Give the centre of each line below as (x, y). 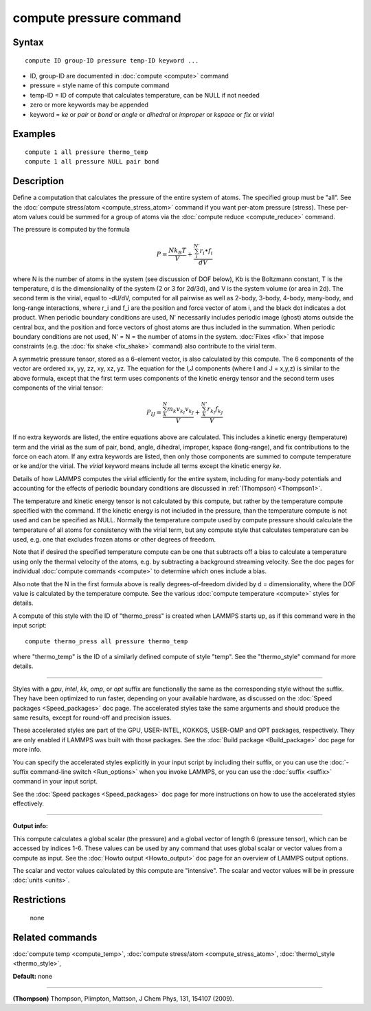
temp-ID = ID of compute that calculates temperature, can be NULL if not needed (145, 95)
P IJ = (154, 413)
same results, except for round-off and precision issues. (92, 718)
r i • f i (206, 252)
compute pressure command (97, 18)
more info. (27, 750)
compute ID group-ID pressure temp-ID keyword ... (112, 60)
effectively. (29, 803)
